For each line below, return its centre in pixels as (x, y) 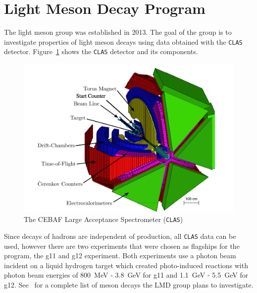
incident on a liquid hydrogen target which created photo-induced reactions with (126, 265)
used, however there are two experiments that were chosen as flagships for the (122, 246)
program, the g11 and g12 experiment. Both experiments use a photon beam (120, 256)
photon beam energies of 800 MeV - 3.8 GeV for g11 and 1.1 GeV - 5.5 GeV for (126, 275)
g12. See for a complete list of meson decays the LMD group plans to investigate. (129, 284)
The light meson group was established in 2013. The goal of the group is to (118, 32)
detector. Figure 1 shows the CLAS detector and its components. (101, 51)
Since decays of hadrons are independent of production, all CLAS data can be (120, 236)
